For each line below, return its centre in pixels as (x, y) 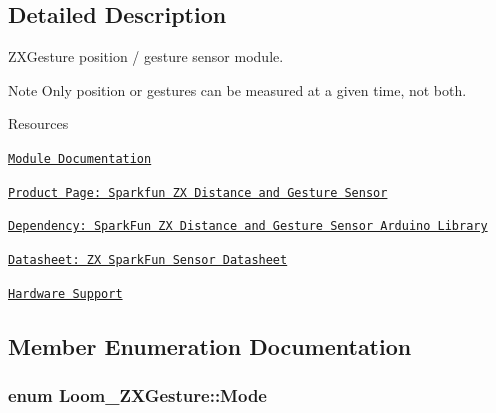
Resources (38, 123)
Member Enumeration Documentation (210, 345)
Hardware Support (65, 293)
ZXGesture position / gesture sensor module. (146, 56)
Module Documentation (80, 158)
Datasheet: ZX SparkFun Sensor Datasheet (148, 259)
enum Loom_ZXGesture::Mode (137, 394)
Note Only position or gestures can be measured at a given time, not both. (237, 89)
